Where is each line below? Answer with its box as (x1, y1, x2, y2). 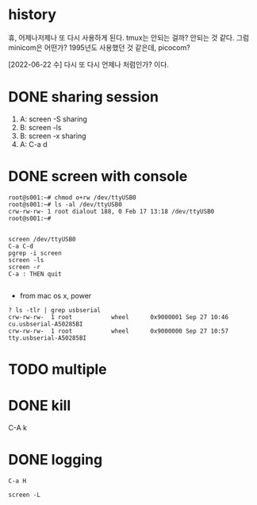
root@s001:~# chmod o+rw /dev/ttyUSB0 (8, 193, 136, 202)
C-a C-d (8, 242, 34, 250)
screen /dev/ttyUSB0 (8, 235, 77, 243)
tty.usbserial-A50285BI (8, 333, 87, 342)
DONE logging (8, 451, 103, 469)
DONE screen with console (8, 168, 188, 186)
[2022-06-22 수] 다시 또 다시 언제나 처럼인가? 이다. (8, 60, 169, 69)
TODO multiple (8, 360, 107, 378)
